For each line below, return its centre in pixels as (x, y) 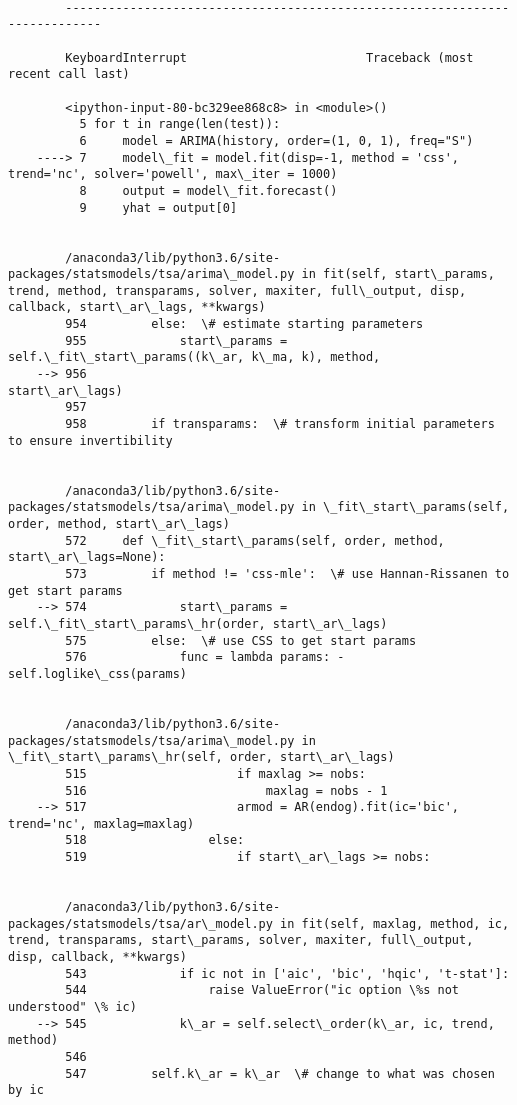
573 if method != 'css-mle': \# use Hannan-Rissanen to (287, 573)
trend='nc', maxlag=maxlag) (101, 823)
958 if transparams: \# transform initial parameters (280, 424)
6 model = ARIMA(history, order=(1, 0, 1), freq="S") (276, 140)
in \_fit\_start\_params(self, (405, 507)
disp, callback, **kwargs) (97, 957)
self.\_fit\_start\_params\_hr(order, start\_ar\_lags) (198, 623)
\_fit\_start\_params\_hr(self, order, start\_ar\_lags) (201, 757)
